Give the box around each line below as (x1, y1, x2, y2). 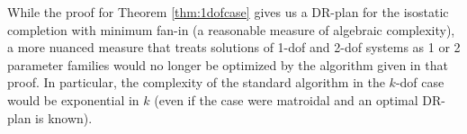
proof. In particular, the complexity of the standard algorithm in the (7, 73, 385, 92)
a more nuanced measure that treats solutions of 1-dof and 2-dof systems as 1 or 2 (7, 38, 461, 57)
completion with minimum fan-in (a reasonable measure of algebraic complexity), (7, 20, 455, 39)
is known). (35, 108, 93, 127)
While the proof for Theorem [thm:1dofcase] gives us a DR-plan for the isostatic (7, 3, 449, 21)
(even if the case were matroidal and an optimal (154, 90, 418, 109)
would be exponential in (7, 90, 139, 109)
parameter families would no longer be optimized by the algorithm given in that (7, 55, 448, 74)
